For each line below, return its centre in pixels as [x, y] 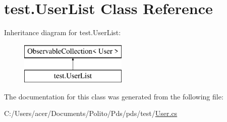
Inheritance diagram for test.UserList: [63, 32]
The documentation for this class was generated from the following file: [114, 96]
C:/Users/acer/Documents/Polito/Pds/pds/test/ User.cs [91, 113]
